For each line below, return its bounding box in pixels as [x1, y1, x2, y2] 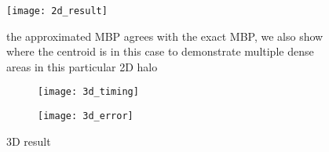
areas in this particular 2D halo [6, 58, 158, 74]
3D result [6, 132, 51, 149]
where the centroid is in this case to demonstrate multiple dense [6, 43, 314, 60]
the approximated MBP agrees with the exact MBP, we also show [6, 27, 324, 44]
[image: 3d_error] [38, 110, 133, 122]
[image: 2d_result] [6, 5, 108, 16]
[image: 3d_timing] [38, 86, 139, 98]
